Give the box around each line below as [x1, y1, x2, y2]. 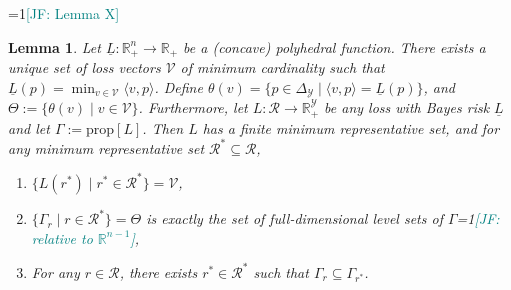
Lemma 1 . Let [8, 36, 101, 57]
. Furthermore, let [138, 97, 248, 118]
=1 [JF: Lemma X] [8, 3, 120, 23]
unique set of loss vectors [8, 57, 161, 78]
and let [8, 117, 50, 138]
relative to [31, 227, 93, 248]
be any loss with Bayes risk [324, 97, 490, 118]
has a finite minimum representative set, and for [202, 117, 500, 138]
